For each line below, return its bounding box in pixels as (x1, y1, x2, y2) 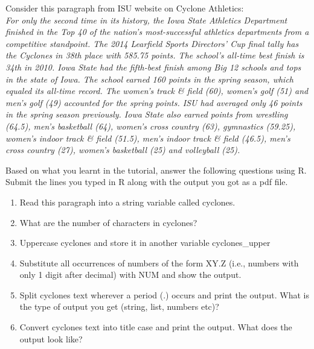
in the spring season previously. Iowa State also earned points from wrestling (5, 108, 288, 121)
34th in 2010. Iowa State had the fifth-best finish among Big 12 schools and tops (5, 60, 301, 73)
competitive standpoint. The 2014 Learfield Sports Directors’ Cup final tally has (5, 37, 299, 49)
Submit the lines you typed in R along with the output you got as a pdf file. (5, 175, 288, 188)
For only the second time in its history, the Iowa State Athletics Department (5, 13, 287, 26)
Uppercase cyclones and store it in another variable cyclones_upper (19, 236, 271, 249)
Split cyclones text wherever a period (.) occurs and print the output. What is (19, 288, 309, 301)
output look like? (19, 332, 83, 345)
